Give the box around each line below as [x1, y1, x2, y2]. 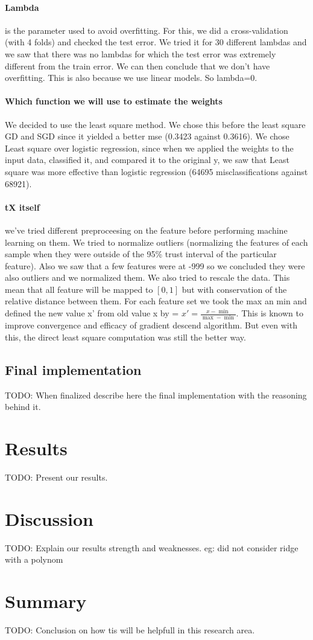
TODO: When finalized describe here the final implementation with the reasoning [5, 388, 307, 401]
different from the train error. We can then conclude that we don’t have [5, 59, 270, 72]
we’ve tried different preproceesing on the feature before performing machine [5, 223, 288, 236]
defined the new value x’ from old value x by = [5, 307, 179, 319]
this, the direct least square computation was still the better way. [5, 330, 246, 343]
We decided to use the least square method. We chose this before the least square [5, 118, 306, 130]
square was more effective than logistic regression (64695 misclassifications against [5, 165, 308, 178]
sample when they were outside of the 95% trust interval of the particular [5, 248, 277, 260]
